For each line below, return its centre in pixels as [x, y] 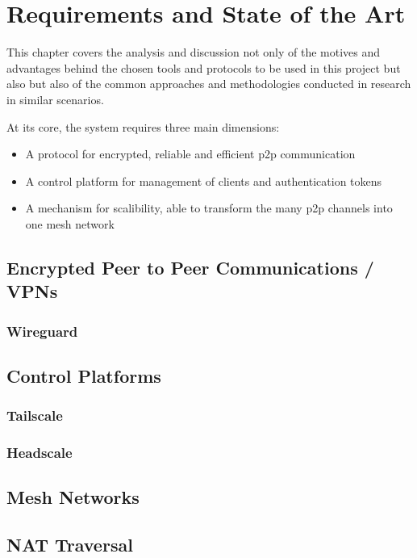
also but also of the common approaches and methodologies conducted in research [209, 84]
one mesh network [70, 223]
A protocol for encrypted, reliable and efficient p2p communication [190, 154]
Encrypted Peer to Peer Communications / [190, 267]
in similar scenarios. [55, 99]
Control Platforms [84, 375]
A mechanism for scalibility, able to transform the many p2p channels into [209, 208]
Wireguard [42, 331]
